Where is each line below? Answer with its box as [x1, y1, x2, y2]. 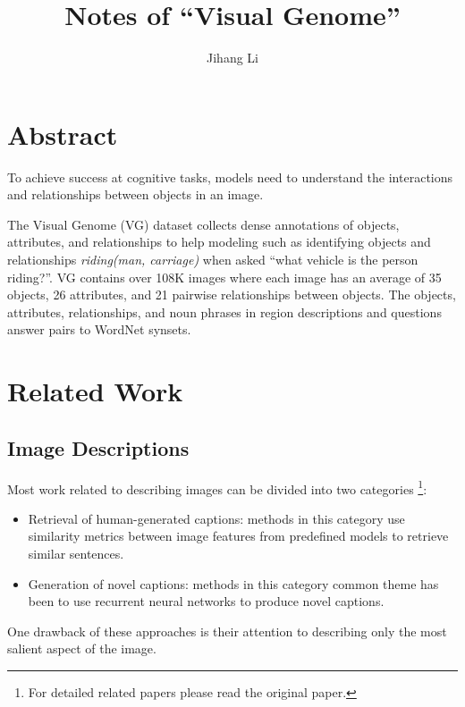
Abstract [7, 115, 118, 152]
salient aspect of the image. [7, 639, 156, 658]
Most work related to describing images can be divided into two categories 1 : [7, 476, 427, 498]
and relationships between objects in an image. [7, 185, 264, 204]
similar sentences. [28, 544, 124, 563]
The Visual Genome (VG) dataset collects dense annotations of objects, [7, 215, 400, 233]
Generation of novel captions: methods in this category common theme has [28, 574, 439, 593]
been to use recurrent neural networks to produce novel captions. [28, 592, 385, 610]
